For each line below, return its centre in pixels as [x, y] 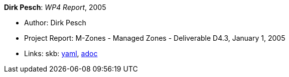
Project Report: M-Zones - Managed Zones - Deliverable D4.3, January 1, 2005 [155, 38]
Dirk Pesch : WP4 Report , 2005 [55, 7]
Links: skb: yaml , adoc [61, 53]
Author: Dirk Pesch [55, 23]
